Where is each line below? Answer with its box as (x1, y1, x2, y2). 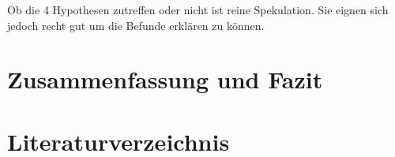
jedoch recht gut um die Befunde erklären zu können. (7, 17, 265, 33)
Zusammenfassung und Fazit (7, 63, 323, 95)
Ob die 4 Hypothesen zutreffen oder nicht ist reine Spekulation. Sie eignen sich (7, 2, 389, 17)
